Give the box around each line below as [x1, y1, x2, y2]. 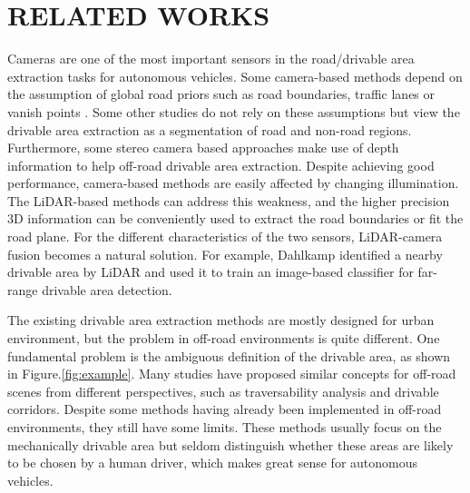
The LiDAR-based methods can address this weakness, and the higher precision [7, 191, 450, 210]
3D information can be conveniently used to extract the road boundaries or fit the [7, 209, 464, 228]
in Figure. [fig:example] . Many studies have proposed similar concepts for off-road [7, 364, 456, 383]
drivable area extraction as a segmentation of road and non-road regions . [7, 120, 412, 139]
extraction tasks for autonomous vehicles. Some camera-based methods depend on [7, 66, 463, 85]
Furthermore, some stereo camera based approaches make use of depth [7, 138, 399, 157]
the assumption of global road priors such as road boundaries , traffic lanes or [7, 84, 436, 104]
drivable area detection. [42, 280, 172, 299]
